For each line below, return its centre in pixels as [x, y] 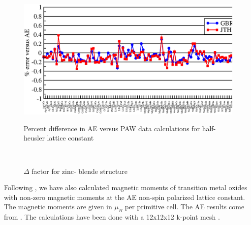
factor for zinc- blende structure [80, 171]
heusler [34, 138]
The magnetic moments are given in [58, 207]
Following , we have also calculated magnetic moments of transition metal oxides [125, 187]
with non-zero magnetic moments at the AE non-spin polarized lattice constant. [125, 197]
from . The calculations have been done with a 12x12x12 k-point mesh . [112, 217]
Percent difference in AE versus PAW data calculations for [112, 128]
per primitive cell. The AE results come [185, 207]
